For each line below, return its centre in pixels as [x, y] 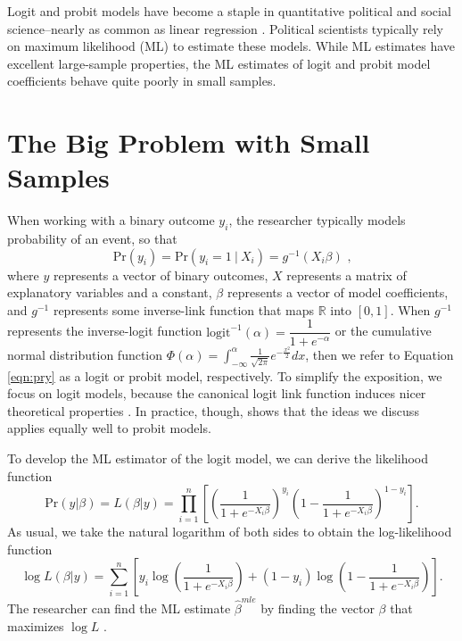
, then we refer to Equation [379, 354]
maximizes [36, 625]
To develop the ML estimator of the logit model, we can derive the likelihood [218, 458]
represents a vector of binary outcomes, [161, 275]
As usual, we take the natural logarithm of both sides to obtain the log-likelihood [230, 532]
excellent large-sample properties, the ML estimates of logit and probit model [219, 63]
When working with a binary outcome [111, 220]
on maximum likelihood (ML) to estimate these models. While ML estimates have [231, 46]
